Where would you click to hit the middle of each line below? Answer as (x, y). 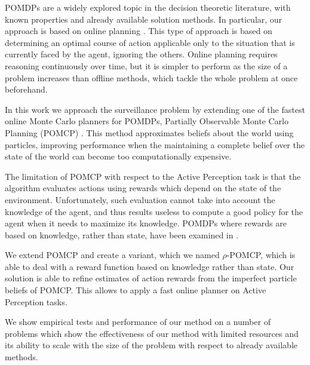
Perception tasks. (36, 301)
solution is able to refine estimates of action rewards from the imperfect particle (151, 278)
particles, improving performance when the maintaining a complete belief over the (155, 144)
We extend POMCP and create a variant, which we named (112, 255)
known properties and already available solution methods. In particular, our (144, 19)
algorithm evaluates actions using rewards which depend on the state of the (143, 188)
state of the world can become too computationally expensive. (118, 156)
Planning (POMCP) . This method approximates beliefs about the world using (149, 132)
